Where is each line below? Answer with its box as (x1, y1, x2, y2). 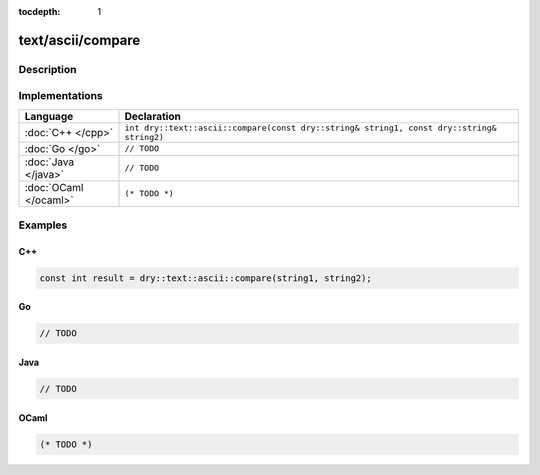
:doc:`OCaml (24, 180, 84, 194)
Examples (18, 218, 68, 232)
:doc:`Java (24, 155, 75, 169)
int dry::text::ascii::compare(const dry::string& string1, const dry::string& (124, 122, 497, 133)
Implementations (18, 89, 104, 103)
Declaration (124, 109, 182, 123)
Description (18, 62, 77, 76)
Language (24, 109, 74, 123)
